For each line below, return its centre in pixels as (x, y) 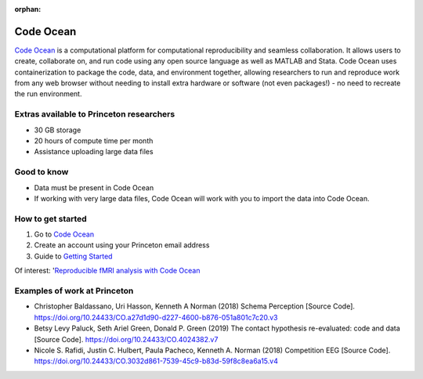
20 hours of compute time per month (94, 141)
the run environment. (48, 94)
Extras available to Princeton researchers (95, 114)
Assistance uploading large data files (94, 152)
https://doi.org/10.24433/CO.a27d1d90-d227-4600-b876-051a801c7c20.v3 (156, 317)
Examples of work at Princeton (74, 291)
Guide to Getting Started (73, 256)
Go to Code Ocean (64, 234)
